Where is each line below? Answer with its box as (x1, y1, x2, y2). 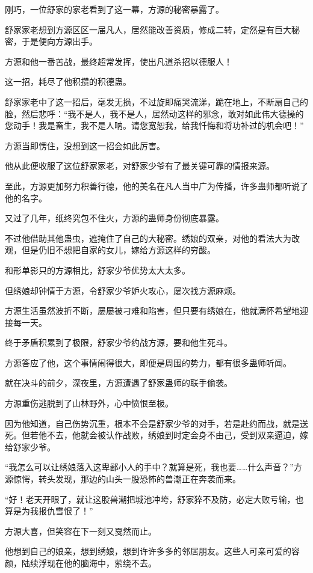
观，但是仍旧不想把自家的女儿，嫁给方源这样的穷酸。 (5, 244, 215, 256)
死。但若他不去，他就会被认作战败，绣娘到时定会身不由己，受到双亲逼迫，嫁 (5, 429, 308, 441)
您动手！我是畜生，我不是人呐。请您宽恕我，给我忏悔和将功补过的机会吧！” (5, 119, 304, 132)
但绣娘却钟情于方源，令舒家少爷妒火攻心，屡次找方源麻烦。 (5, 284, 241, 296)
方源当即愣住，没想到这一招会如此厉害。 (5, 139, 165, 152)
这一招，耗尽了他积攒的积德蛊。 (5, 75, 131, 88)
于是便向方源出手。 (21, 35, 98, 47)
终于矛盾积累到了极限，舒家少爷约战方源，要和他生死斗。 (5, 336, 232, 349)
